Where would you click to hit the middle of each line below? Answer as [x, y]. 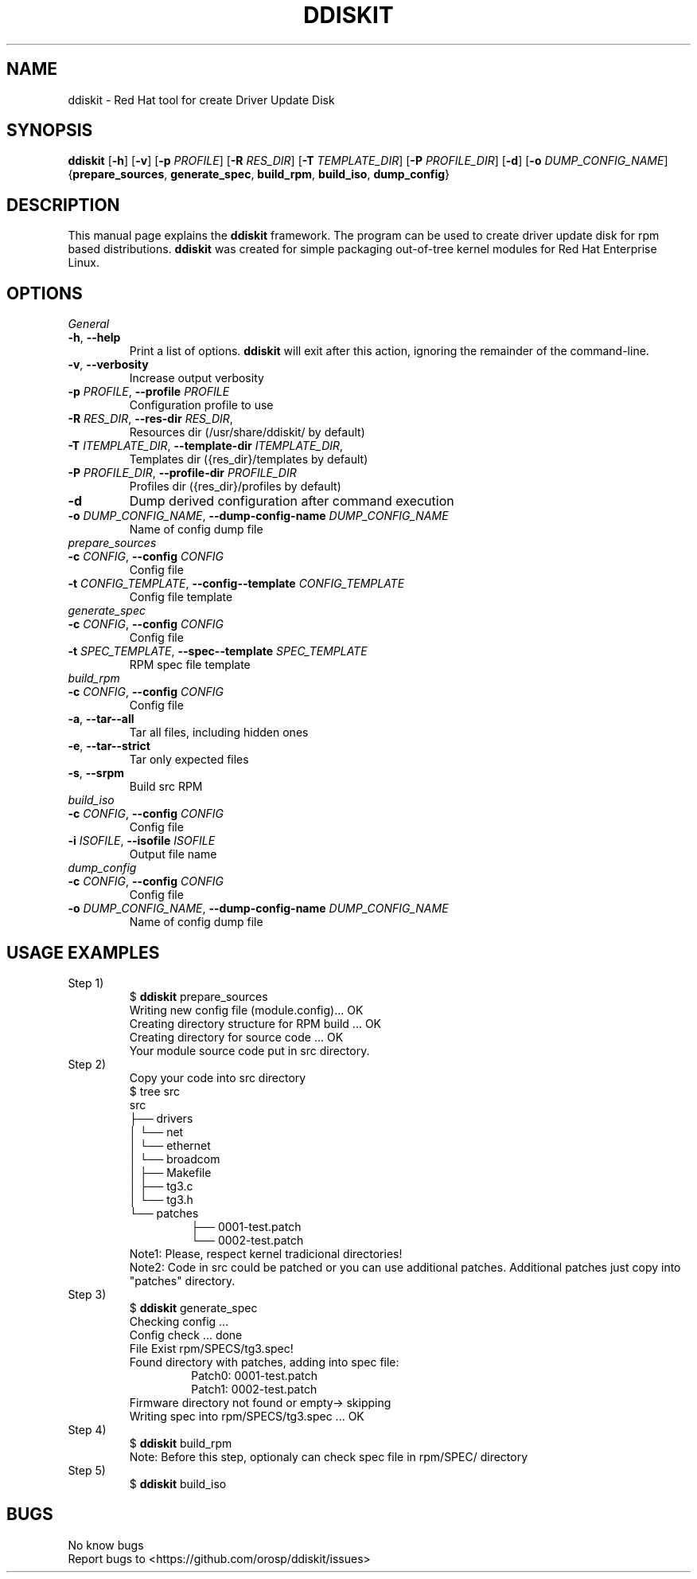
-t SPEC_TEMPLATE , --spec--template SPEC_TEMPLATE [218, 651]
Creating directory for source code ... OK [236, 1037]
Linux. [84, 263]
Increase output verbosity [197, 378]
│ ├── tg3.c [161, 1186]
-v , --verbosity [108, 365]
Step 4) [87, 1429]
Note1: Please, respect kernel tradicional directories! [266, 1253]
